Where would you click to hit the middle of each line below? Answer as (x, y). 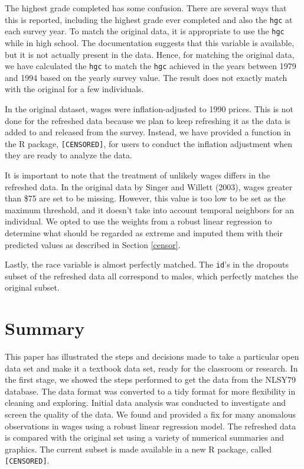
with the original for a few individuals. (74, 89)
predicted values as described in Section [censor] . (93, 244)
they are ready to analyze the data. (68, 155)
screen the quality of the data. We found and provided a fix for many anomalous (151, 414)
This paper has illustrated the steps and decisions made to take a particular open (152, 356)
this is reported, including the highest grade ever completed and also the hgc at (149, 19)
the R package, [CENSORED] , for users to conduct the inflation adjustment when (149, 143)
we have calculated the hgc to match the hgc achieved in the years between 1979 (151, 66)
